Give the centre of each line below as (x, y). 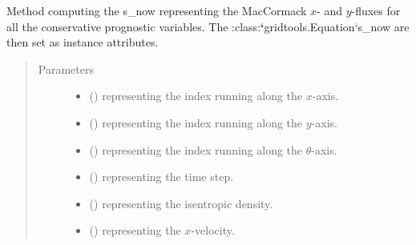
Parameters (66, 68)
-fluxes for (376, 10)
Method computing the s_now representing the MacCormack (157, 10)
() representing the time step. (162, 177)
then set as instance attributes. (83, 42)
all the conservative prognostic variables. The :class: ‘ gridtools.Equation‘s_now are (208, 26)
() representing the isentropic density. (181, 203)
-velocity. (213, 230)
